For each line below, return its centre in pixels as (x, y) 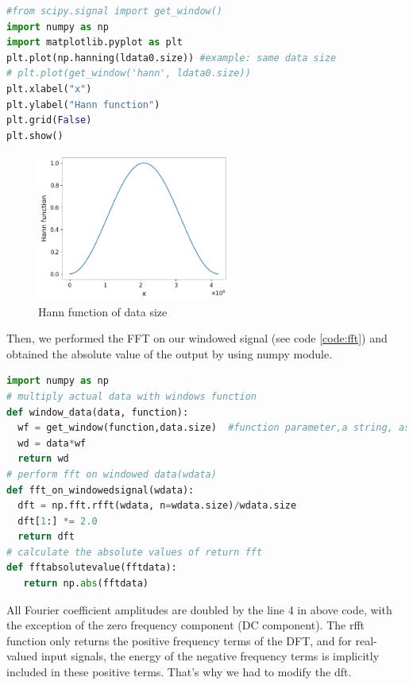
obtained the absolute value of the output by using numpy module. (170, 353)
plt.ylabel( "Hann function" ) (83, 104)
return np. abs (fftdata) (86, 584)
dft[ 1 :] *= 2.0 (58, 521)
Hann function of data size (103, 311)
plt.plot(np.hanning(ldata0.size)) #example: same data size (172, 58)
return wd (43, 459)
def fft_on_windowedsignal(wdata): (100, 490)
